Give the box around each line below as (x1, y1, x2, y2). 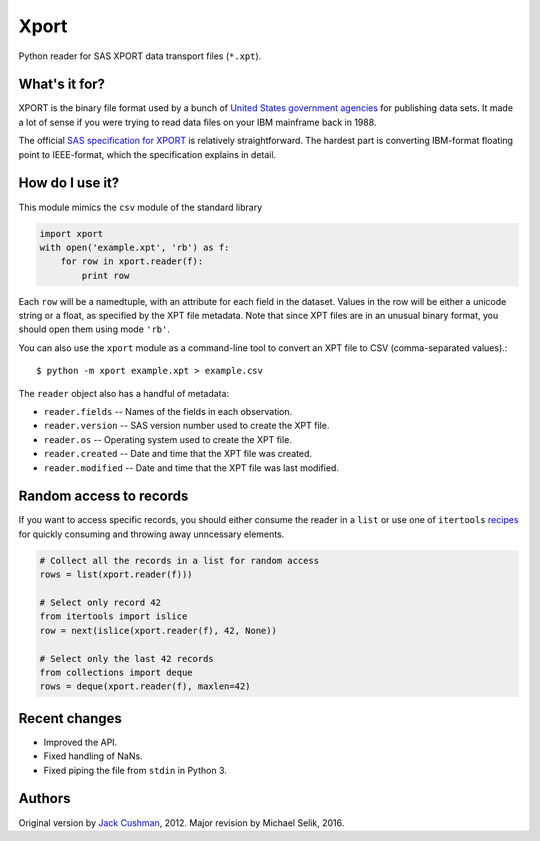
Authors (18, 790, 71, 807)
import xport (39, 228, 104, 239)
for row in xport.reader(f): (60, 256, 204, 267)
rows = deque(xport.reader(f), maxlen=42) (39, 681, 251, 692)
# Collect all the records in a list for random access (39, 555, 320, 566)
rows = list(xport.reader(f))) (39, 569, 194, 580)
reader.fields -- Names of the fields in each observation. (43, 406, 293, 418)
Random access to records (18, 488, 189, 505)
